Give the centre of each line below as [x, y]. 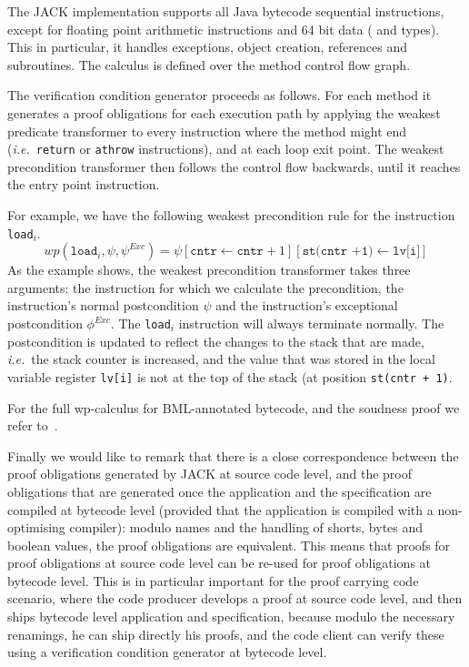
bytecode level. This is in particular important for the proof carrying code [213, 580]
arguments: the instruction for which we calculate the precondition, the [205, 287]
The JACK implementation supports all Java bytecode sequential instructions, [226, 11]
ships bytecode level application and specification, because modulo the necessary [231, 616]
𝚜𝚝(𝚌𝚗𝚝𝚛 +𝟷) [338, 252]
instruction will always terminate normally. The [311, 323]
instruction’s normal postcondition [103, 305]
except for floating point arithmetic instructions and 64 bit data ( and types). [224, 29]
